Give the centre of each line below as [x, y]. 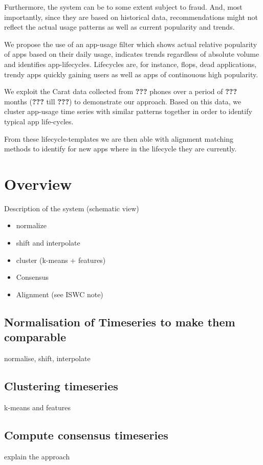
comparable [35, 337]
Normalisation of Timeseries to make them [120, 322]
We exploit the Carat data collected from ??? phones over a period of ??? [120, 91]
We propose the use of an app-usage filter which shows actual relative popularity [131, 44]
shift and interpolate [48, 243]
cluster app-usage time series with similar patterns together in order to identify [128, 111]
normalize [31, 225]
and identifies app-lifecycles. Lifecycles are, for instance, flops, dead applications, [130, 64]
